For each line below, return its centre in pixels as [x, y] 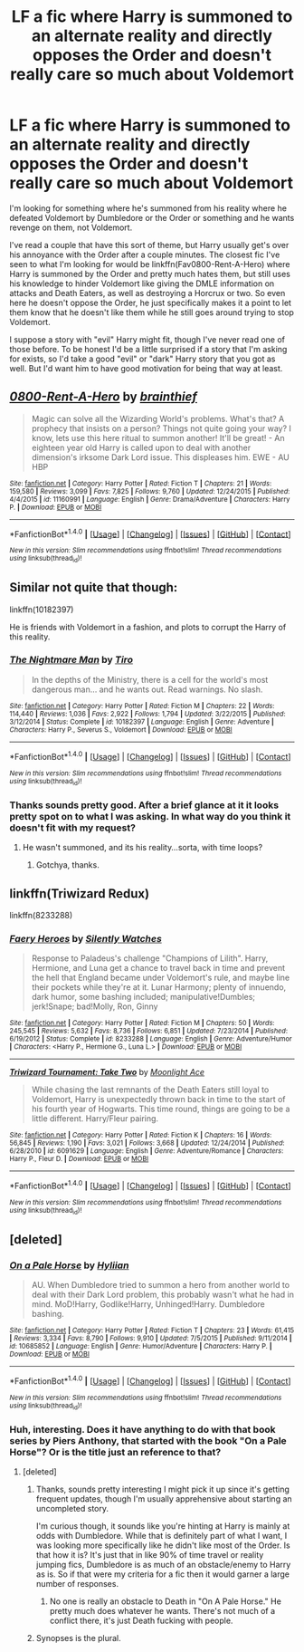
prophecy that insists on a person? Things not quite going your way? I [161, 428]
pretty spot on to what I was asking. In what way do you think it [150, 816]
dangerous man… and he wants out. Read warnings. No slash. [147, 689]
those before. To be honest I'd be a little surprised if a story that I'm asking [148, 349]
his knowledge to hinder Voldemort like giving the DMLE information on [142, 283]
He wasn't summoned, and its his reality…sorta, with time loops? [142, 848]
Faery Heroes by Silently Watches [86, 938]
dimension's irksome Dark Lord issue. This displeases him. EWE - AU [160, 457]
